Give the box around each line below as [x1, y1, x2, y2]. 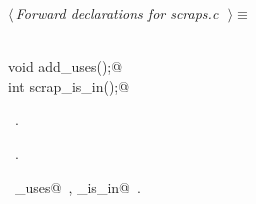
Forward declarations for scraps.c [15, 3, 219, 23]
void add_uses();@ [8, 56, 123, 77]
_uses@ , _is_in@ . [14, 176, 141, 197]
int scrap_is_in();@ [8, 75, 130, 96]
